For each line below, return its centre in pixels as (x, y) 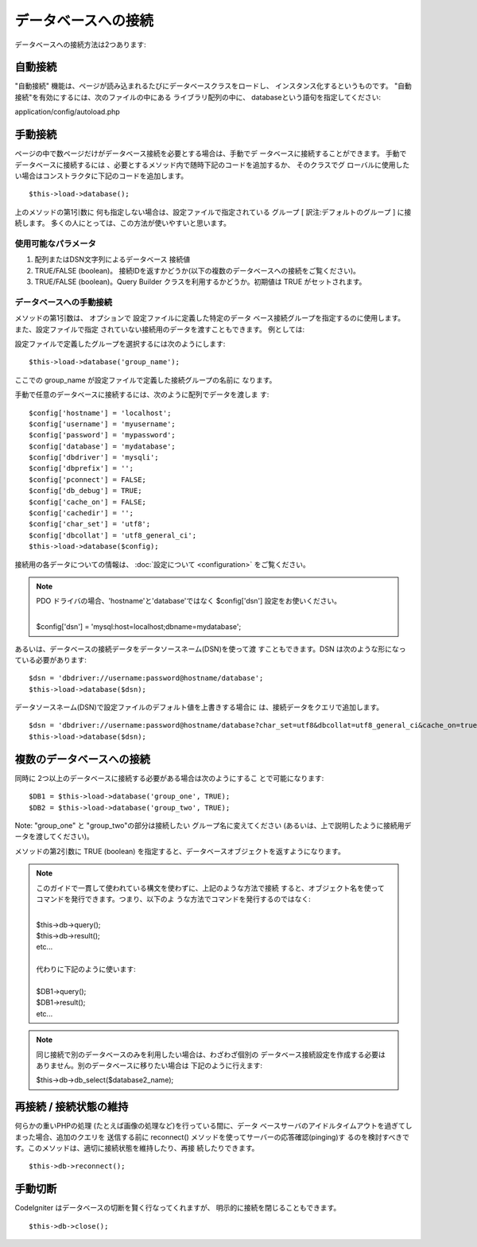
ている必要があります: (51, 659)
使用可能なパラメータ (56, 243)
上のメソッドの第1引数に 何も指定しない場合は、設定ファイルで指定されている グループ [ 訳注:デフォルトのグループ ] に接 (213, 212)
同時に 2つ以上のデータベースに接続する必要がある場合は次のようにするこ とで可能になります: (169, 778)
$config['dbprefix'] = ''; (81, 468)
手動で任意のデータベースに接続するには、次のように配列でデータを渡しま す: (142, 394)
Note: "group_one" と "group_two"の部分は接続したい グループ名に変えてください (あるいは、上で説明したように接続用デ (213, 825)
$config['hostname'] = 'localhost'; (100, 413)
